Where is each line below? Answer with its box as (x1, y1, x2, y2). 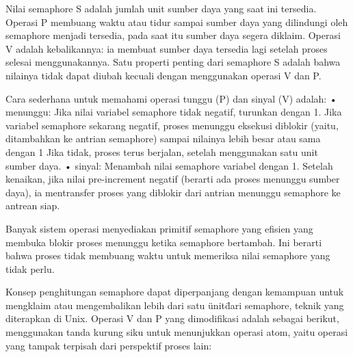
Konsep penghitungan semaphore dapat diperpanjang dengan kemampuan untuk (5, 285, 344, 299)
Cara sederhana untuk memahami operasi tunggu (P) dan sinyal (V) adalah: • (5, 91, 337, 105)
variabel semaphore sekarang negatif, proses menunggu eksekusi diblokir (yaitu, (5, 118, 339, 132)
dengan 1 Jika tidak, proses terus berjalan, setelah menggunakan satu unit (5, 144, 318, 159)
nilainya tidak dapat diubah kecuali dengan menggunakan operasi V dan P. (5, 68, 322, 82)
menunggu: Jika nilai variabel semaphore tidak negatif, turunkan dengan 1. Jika (5, 105, 342, 119)
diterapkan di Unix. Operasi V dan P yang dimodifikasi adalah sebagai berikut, (5, 311, 339, 326)
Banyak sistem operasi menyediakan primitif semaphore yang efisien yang (5, 221, 313, 235)
